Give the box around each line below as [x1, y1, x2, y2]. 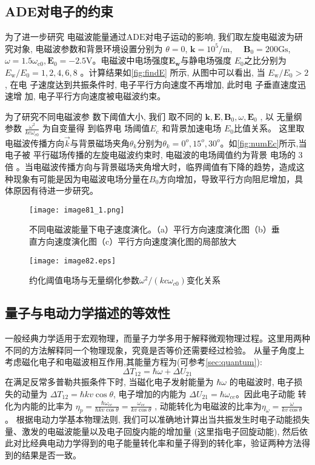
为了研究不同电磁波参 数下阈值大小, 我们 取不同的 [5, 110, 202, 122]
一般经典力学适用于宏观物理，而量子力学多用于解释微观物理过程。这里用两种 [5, 332, 310, 345]
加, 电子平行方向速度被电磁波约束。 [24, 90, 166, 102]
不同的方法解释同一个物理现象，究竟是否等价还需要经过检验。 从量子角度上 [5, 343, 305, 356]
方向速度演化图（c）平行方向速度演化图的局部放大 [37, 235, 237, 248]
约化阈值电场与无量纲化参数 [29, 274, 139, 286]
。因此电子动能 [236, 387, 296, 400]
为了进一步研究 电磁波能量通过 [5, 30, 127, 43]
